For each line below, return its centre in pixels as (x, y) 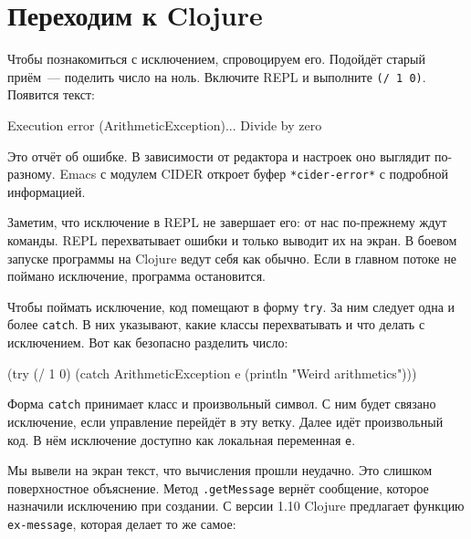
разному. (31, 174)
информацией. (47, 191)
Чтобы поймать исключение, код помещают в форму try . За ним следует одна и (231, 306)
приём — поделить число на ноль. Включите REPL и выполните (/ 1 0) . (217, 76)
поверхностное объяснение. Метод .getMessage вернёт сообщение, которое (218, 487)
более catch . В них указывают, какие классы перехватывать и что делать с (216, 324)
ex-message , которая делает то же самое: (122, 524)
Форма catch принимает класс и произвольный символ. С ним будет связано (222, 404)
